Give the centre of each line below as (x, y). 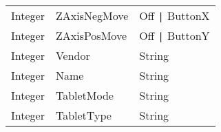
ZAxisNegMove (92, 15)
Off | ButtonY (175, 35)
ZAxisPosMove (91, 35)
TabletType (83, 115)
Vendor (73, 55)
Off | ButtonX (175, 15)
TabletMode (84, 95)
